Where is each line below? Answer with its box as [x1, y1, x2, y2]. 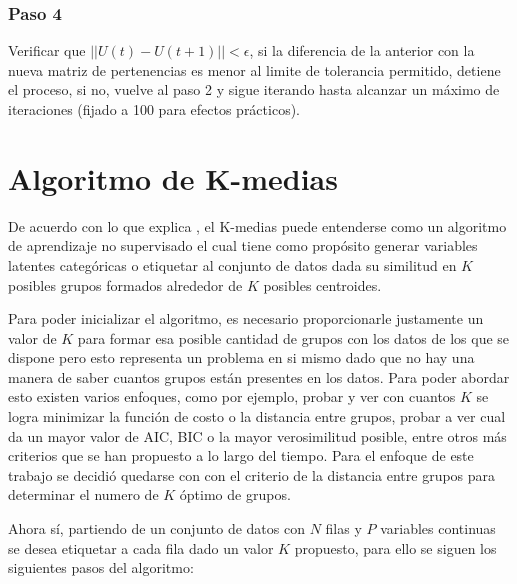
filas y [325, 518, 362, 539]
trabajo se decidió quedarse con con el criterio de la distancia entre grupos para [8, 464, 496, 485]
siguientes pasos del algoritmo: [8, 557, 194, 578]
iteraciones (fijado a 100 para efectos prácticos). [8, 99, 300, 119]
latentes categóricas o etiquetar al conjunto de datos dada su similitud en [8, 254, 457, 275]
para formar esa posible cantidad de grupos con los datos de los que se [77, 327, 510, 348]
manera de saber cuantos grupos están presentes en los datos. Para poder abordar [8, 366, 510, 387]
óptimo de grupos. [179, 484, 291, 505]
